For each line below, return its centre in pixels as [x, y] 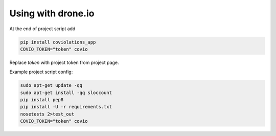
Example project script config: [41, 72]
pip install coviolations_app [58, 42]
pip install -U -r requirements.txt [66, 107]
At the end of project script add [42, 29]
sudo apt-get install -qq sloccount [66, 93]
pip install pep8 [42, 100]
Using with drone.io [52, 13]
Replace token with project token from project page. [64, 62]
